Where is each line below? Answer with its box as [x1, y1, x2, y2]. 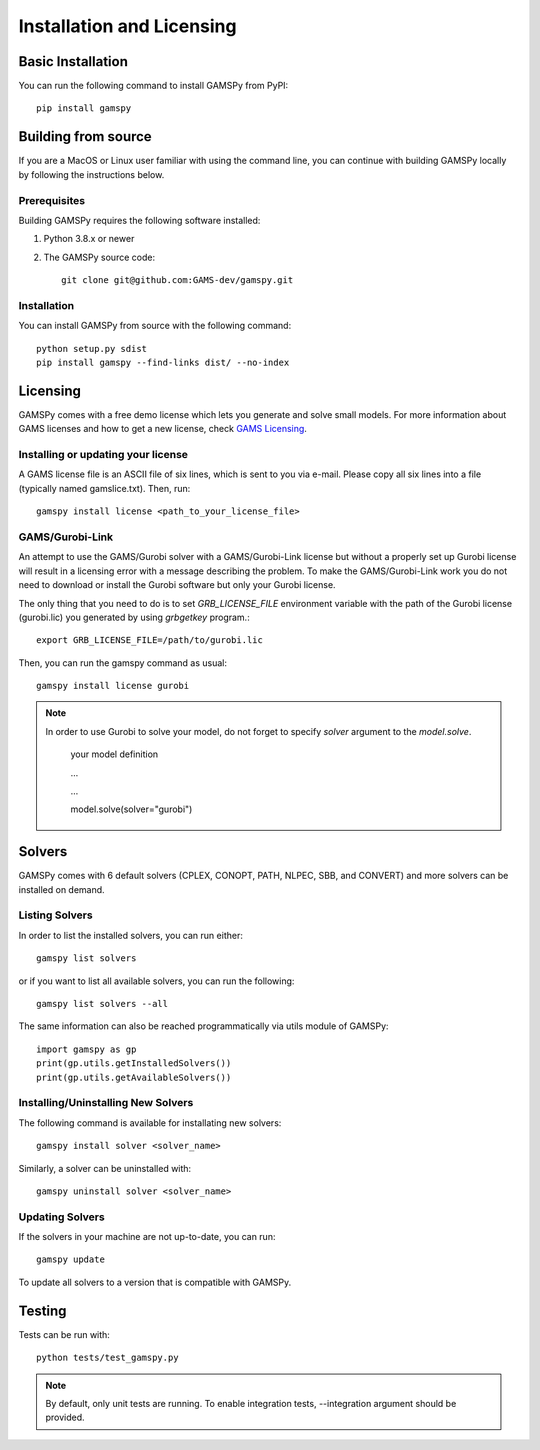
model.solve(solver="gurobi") [70, 803, 193, 815]
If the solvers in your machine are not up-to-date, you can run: [18, 1231, 276, 1243]
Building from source [18, 128, 152, 145]
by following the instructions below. [18, 168, 165, 180]
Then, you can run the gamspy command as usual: [18, 656, 228, 669]
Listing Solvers [18, 908, 94, 922]
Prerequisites [18, 193, 85, 207]
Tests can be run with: [18, 1328, 110, 1340]
